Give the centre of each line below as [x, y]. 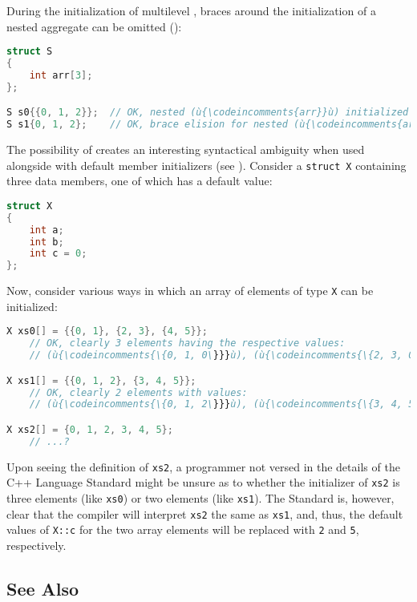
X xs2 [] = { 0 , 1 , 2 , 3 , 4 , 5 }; [90, 430]
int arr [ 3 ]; [61, 75]
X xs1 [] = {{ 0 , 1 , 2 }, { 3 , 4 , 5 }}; [101, 380]
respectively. [36, 545]
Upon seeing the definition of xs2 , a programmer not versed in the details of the [203, 466]
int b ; [47, 242]
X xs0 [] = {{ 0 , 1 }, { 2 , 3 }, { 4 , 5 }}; [107, 331]
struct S [30, 52]
